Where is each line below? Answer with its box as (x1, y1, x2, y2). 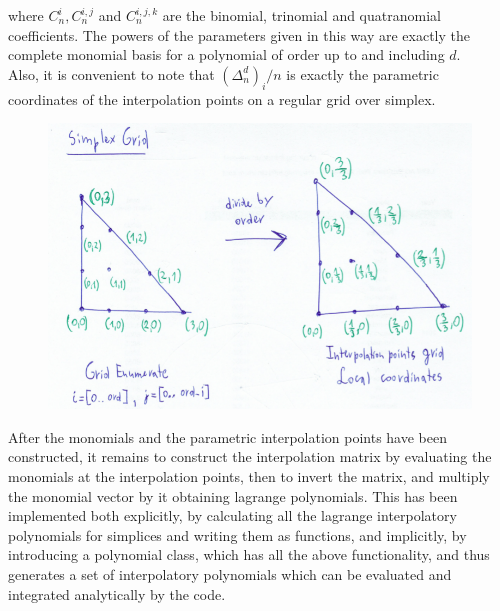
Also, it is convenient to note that (8, 63, 215, 84)
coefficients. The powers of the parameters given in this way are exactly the (8, 24, 470, 45)
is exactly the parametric (286, 63, 439, 84)
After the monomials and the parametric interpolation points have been (8, 426, 447, 447)
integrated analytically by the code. (8, 583, 226, 604)
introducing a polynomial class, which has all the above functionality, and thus (8, 544, 490, 565)
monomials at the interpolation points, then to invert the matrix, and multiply (8, 466, 490, 487)
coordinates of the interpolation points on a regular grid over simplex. (8, 88, 436, 109)
